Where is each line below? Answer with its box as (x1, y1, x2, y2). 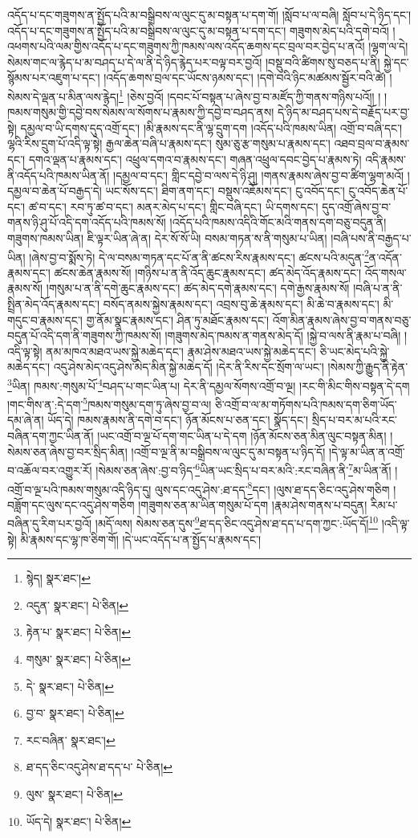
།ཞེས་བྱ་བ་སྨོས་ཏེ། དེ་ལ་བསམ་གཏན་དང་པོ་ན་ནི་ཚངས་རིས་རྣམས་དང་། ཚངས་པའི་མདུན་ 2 (29, 246, 369, 265)
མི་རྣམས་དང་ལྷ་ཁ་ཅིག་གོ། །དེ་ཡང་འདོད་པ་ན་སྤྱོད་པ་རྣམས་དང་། (20, 530, 262, 547)
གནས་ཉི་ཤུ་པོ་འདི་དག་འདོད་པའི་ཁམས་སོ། (7, 214, 166, 231)
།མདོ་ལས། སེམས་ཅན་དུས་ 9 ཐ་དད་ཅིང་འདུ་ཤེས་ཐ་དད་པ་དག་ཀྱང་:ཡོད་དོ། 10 (95, 513, 379, 531)
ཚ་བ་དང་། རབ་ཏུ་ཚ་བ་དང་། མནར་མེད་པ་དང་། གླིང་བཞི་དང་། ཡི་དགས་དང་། (28, 198, 319, 215)
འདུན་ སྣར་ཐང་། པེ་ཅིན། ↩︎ (26, 596, 129, 613)
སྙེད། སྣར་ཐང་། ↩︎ (26, 570, 91, 587)
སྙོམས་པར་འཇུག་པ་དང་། (7, 69, 100, 86)
